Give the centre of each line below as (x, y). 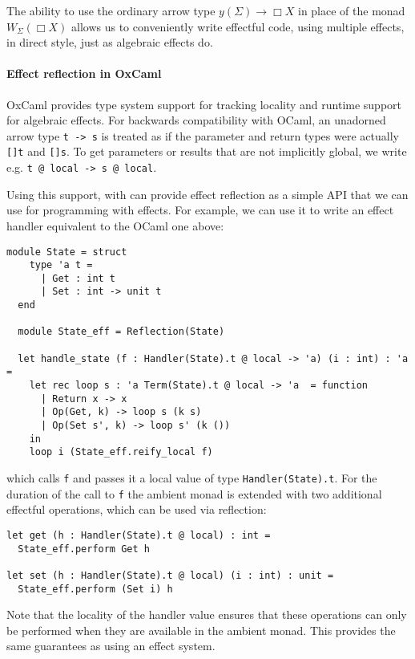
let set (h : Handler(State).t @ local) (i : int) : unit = (170, 575)
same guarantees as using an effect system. (111, 646)
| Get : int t (78, 278)
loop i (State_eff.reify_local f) (121, 452)
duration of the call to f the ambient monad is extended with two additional (194, 493)
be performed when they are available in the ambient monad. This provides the (201, 630)
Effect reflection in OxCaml (84, 73)
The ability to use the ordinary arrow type (111, 10)
